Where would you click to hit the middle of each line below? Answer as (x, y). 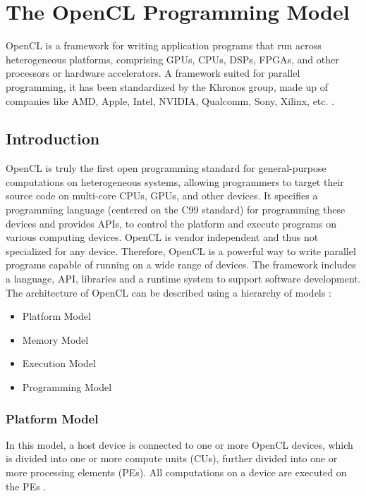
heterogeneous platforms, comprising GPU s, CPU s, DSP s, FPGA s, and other (172, 59)
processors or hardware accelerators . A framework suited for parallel (153, 73)
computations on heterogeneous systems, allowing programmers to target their (175, 181)
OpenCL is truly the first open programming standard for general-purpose (166, 168)
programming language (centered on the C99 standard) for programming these (176, 210)
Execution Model (59, 363)
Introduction (53, 138)
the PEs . (26, 486)
